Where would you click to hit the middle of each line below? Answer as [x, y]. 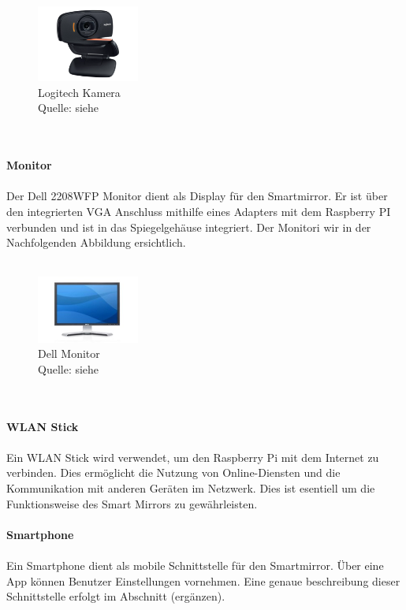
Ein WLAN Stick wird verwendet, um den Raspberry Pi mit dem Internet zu [193, 457]
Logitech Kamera [79, 92]
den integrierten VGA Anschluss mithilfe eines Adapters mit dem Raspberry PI [199, 211]
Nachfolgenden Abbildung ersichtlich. [96, 242]
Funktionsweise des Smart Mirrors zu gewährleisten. [132, 503]
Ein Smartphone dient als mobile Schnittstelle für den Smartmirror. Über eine [195, 565]
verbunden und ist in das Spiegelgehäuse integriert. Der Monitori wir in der [189, 227]
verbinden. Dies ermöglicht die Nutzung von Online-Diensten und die [173, 472]
